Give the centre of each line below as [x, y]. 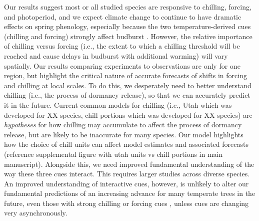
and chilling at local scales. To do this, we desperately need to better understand [128, 85]
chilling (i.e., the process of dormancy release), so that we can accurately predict [127, 95]
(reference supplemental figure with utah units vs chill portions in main [113, 154]
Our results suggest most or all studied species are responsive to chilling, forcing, [128, 7]
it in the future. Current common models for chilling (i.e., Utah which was [118, 104]
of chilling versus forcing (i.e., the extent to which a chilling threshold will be [122, 46]
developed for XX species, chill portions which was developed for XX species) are [128, 115]
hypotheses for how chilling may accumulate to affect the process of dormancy [123, 125]
